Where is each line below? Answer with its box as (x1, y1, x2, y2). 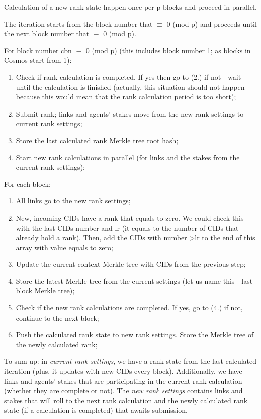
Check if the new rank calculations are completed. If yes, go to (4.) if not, (16, 302, 243, 313)
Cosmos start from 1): (4, 55, 72, 65)
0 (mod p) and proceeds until (166, 18, 257, 29)
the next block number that (4, 28, 90, 39)
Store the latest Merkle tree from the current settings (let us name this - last (16, 275, 253, 286)
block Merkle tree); (16, 285, 75, 296)
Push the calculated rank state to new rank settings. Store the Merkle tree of (16, 329, 254, 340)
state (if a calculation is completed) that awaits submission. (4, 405, 188, 415)
